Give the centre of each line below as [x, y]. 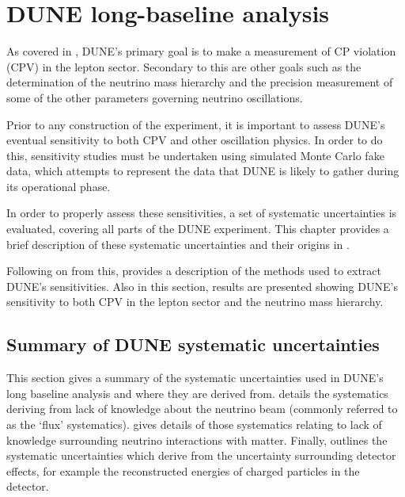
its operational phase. [59, 186]
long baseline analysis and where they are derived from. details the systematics [197, 393]
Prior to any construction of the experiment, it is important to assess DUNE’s [196, 124]
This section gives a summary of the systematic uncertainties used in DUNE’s [195, 378]
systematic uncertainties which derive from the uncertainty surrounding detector [201, 455]
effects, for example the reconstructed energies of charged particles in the [183, 470]
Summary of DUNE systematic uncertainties [193, 344]
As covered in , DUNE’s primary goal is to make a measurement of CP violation [201, 51]
